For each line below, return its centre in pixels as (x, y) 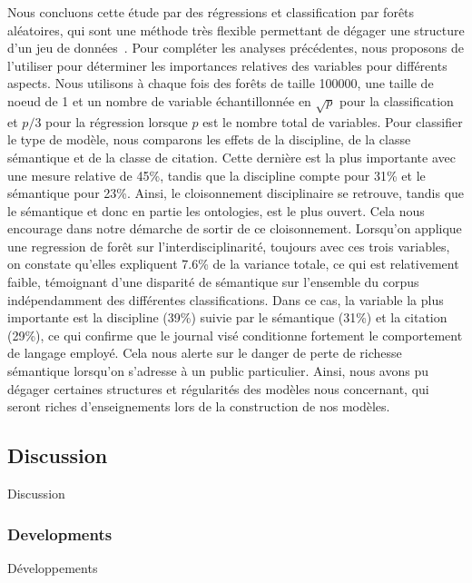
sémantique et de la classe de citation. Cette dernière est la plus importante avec (231, 157)
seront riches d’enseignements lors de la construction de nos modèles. (199, 406)
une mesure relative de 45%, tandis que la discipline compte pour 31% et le (216, 175)
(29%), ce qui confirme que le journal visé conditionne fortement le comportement (235, 335)
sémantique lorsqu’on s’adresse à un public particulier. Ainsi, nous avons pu (218, 371)
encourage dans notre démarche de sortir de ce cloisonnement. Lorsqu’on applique (235, 228)
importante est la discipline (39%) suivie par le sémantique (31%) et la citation (227, 317)
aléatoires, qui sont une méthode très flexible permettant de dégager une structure (236, 30)
